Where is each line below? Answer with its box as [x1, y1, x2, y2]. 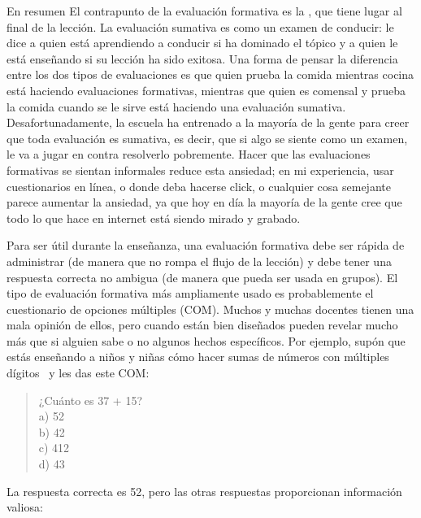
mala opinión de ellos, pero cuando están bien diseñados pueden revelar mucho [7, 316, 398, 333]
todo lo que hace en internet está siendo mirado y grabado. [7, 209, 301, 226]
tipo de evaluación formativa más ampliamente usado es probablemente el [7, 285, 374, 302]
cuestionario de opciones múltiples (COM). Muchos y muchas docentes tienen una [7, 300, 414, 317]
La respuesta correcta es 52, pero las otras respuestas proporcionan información [7, 482, 402, 499]
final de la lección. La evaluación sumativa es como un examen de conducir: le [7, 18, 394, 35]
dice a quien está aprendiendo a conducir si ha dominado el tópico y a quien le [7, 34, 398, 51]
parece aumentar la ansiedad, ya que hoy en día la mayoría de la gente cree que [7, 194, 402, 211]
